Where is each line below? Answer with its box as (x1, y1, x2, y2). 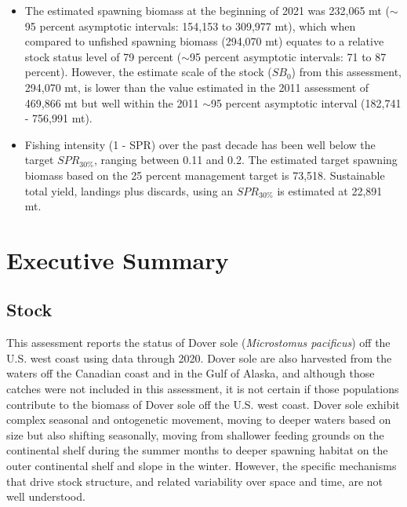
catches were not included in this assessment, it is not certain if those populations (6, 381, 399, 397)
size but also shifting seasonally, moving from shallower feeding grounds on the (6, 426, 384, 443)
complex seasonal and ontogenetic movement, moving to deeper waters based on (6, 411, 391, 428)
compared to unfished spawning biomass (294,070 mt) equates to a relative (24, 33, 384, 49)
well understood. (6, 488, 85, 505)
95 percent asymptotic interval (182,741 (210, 94, 402, 111)
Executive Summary (6, 243, 229, 275)
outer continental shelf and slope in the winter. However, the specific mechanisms (6, 458, 397, 474)
